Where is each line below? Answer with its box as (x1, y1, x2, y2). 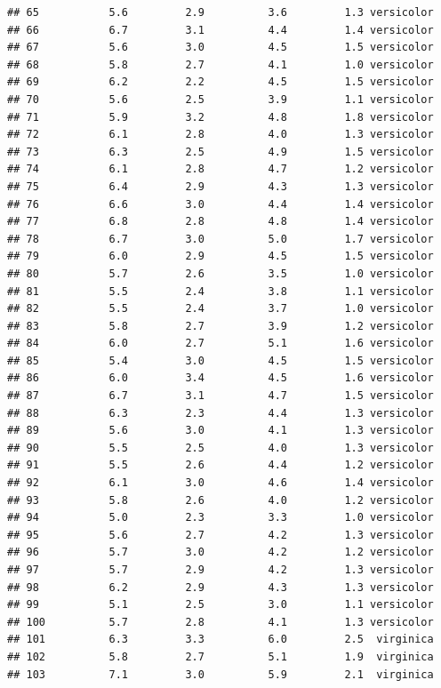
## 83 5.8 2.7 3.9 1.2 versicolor (7, 319, 434, 332)
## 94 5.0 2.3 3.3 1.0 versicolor (7, 511, 434, 524)
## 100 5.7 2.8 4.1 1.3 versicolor (7, 615, 434, 628)
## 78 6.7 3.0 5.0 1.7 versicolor (7, 232, 434, 245)
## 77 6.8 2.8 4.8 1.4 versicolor (7, 215, 434, 228)
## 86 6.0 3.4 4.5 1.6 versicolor (7, 372, 434, 385)
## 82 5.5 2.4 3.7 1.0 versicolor (7, 302, 434, 316)
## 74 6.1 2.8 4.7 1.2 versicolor (7, 163, 434, 176)
